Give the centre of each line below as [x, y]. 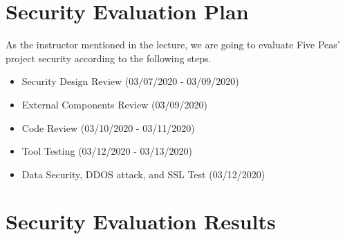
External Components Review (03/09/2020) [114, 104]
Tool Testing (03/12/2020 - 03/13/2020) [107, 151]
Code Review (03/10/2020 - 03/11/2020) [108, 127]
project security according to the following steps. [109, 58]
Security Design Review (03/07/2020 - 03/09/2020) [130, 81]
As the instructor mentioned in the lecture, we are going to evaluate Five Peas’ [173, 45]
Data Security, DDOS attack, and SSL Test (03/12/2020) [143, 174]
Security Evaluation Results [141, 221]
